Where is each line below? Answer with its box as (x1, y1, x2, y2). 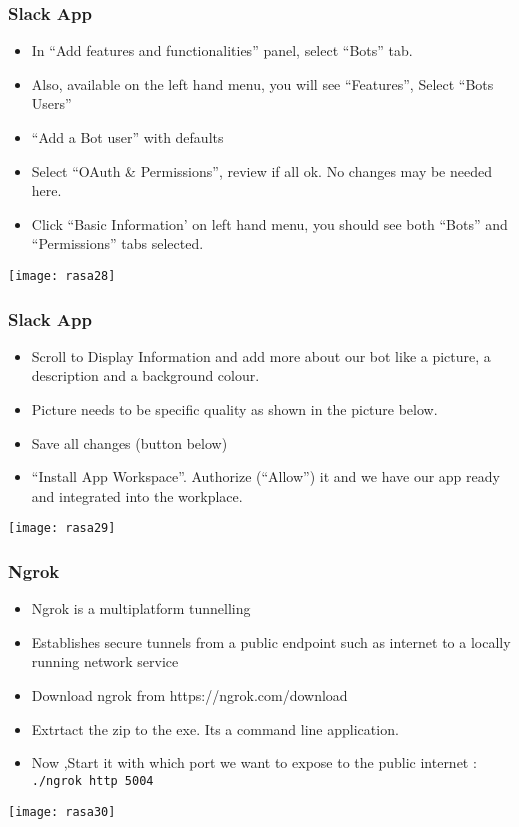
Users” (31, 93, 72, 114)
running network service (31, 651, 179, 672)
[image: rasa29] (8, 521, 116, 536)
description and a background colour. (31, 365, 260, 386)
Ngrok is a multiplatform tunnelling (31, 598, 251, 619)
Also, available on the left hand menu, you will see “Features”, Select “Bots (31, 73, 494, 94)
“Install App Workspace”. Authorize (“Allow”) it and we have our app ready (31, 466, 500, 487)
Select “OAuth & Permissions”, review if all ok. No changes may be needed (31, 160, 492, 181)
